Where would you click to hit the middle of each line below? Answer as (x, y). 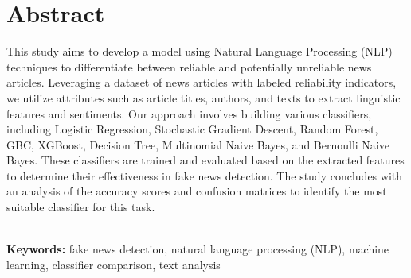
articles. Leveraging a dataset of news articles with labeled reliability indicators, (202, 82)
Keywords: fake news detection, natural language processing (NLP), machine (198, 249)
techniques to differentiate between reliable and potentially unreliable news (189, 66)
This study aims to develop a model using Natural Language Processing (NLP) (200, 51)
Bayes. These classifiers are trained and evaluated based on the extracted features (205, 160)
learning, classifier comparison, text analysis (114, 264)
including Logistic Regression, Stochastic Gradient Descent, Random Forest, (192, 129)
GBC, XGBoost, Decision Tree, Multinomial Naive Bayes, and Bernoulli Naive (198, 144)
